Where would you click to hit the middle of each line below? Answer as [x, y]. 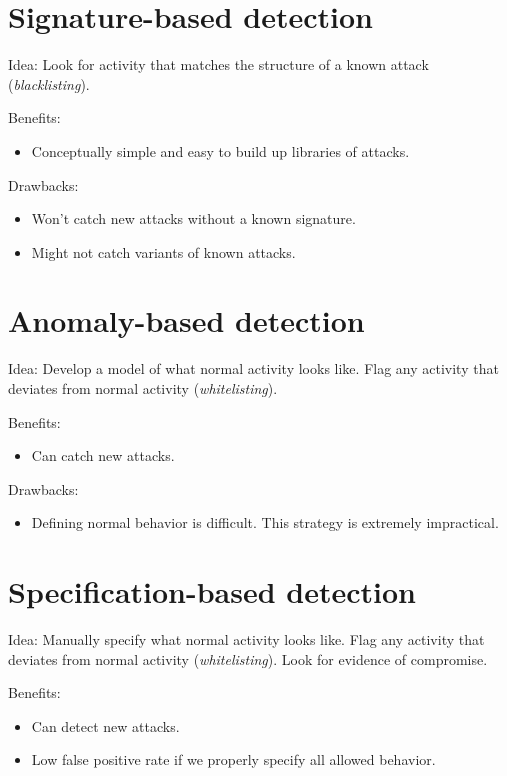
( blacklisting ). [49, 83]
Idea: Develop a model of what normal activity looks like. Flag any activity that [253, 368]
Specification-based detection [212, 591]
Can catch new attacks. [103, 455]
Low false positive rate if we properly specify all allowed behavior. [233, 759]
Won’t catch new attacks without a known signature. [193, 218]
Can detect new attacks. [105, 725]
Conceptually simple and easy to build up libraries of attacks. [220, 150]
